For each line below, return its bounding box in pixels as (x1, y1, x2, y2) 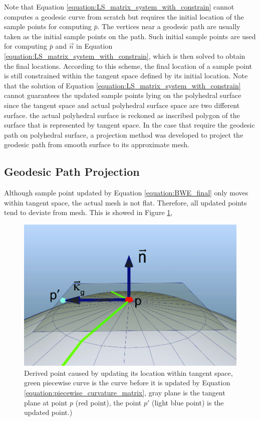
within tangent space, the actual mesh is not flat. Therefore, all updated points (4, 197, 247, 207)
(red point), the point (75, 397, 142, 407)
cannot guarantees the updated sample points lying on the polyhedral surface (4, 90, 241, 100)
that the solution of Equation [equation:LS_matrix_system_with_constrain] (4, 80, 241, 90)
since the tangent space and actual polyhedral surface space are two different (4, 99, 240, 110)
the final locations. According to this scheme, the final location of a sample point (4, 60, 252, 71)
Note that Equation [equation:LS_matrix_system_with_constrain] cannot (4, 2, 234, 12)
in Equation (76, 41, 113, 51)
